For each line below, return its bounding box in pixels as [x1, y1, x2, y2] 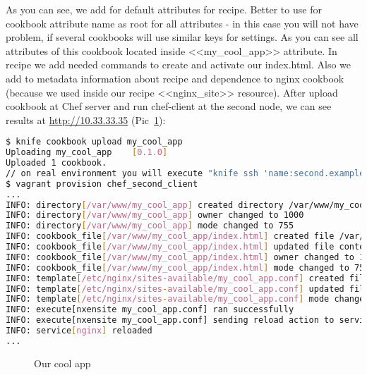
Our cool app [34, 355, 91, 370]
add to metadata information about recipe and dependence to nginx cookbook [6, 70, 344, 85]
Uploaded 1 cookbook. [6, 158, 107, 168]
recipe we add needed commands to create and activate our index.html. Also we [6, 57, 351, 72]
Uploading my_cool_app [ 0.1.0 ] [6, 147, 168, 158]
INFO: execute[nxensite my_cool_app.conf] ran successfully [6, 305, 294, 315]
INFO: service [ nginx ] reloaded [6, 326, 152, 336]
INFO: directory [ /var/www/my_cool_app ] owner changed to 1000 [6, 210, 304, 221]
